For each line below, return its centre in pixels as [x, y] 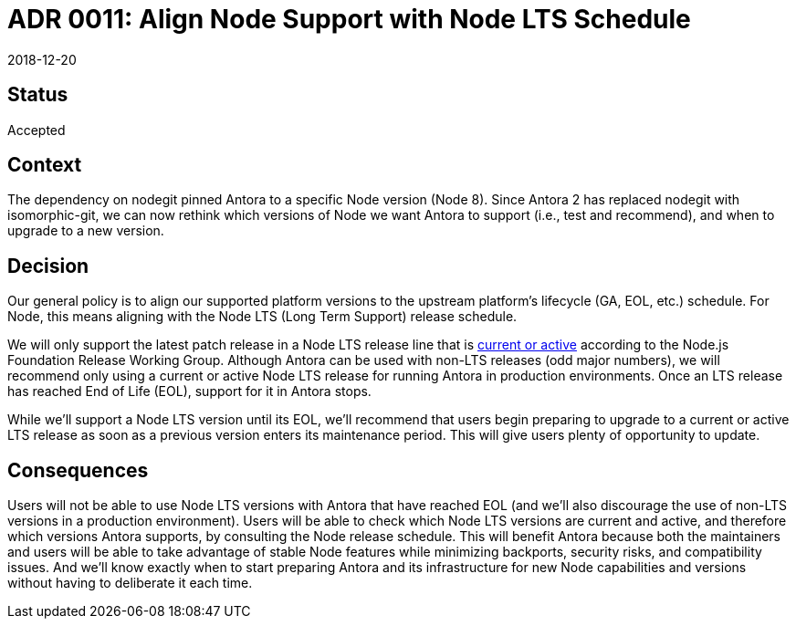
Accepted [37, 130]
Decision [48, 266]
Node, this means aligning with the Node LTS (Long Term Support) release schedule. [262, 317]
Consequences [78, 470]
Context [45, 165]
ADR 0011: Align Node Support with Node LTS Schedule [349, 19]
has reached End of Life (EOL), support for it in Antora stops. [189, 391]
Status [38, 95]
